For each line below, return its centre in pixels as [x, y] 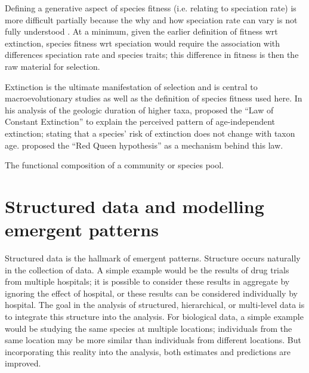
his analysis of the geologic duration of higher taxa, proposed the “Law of [139, 110]
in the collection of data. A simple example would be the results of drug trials [147, 269]
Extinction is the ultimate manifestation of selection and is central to [131, 86]
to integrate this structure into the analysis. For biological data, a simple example [154, 316]
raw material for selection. [52, 66]
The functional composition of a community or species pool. [114, 165]
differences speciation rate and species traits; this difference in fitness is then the [152, 55]
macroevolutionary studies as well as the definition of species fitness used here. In [154, 98]
